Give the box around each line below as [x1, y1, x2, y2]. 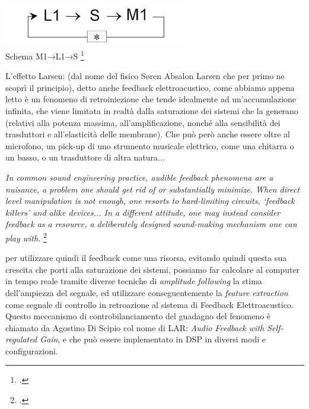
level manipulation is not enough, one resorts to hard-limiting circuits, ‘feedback [5, 194, 295, 207]
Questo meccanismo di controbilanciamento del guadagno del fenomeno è [5, 310, 271, 322]
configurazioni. [5, 344, 58, 357]
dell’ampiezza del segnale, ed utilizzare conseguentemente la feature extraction [5, 286, 288, 298]
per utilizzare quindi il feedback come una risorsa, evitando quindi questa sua [5, 251, 287, 264]
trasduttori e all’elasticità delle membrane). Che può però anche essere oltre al [5, 128, 291, 140]
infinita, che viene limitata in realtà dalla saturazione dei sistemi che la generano [5, 104, 298, 117]
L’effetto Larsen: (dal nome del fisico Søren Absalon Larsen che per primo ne [5, 70, 285, 82]
